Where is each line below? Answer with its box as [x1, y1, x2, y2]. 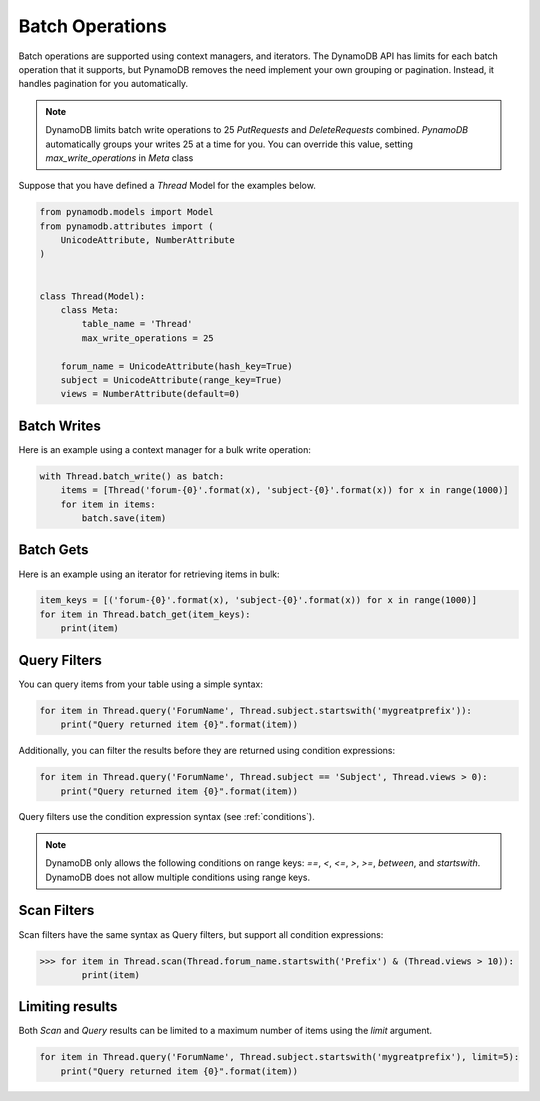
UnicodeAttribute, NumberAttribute [60, 235, 235, 246]
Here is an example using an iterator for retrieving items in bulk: [18, 568, 280, 580]
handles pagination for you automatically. [18, 78, 189, 90]
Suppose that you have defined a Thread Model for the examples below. [18, 180, 317, 192]
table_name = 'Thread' [81, 318, 194, 330]
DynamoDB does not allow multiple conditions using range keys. [45, 871, 311, 883]
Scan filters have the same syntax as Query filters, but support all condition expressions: [18, 928, 384, 940]
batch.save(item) [81, 513, 167, 524]
